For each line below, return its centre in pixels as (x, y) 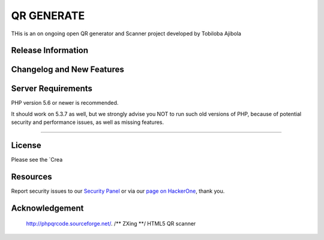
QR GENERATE (48, 16)
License (26, 146)
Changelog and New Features (67, 70)
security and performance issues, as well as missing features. (88, 122)
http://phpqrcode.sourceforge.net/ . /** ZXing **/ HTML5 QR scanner (111, 224)
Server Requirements (52, 89)
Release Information (50, 51)
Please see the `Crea (37, 160)
